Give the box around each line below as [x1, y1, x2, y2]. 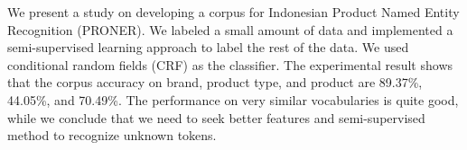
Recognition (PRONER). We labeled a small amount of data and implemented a [7, 20, 453, 39]
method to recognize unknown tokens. [7, 126, 217, 145]
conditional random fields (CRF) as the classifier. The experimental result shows [7, 55, 453, 74]
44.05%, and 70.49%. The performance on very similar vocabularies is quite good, [7, 90, 459, 109]
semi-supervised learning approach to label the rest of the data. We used [7, 38, 409, 57]
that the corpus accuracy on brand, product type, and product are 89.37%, [7, 73, 423, 92]
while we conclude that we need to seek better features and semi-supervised [7, 108, 425, 127]
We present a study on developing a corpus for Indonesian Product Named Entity [7, 3, 460, 21]
